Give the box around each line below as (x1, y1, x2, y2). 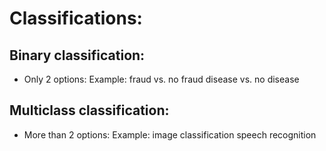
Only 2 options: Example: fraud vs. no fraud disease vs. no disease (23, 73, 300, 85)
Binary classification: (9, 47, 146, 64)
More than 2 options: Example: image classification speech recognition (23, 128, 317, 141)
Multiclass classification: (9, 102, 170, 119)
